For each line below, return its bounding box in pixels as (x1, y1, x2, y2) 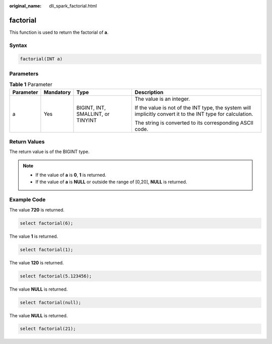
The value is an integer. (134, 95, 190, 102)
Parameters (9, 70, 39, 77)
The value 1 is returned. (9, 233, 58, 239)
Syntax (9, 42, 27, 49)
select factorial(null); (20, 300, 82, 305)
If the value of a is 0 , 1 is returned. (35, 172, 107, 178)
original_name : (9, 3, 42, 9)
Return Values (9, 138, 45, 145)
